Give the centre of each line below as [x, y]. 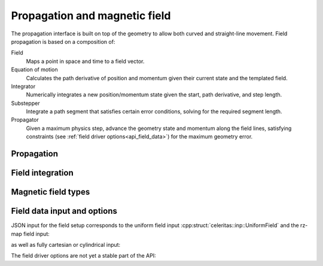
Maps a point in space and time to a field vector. [85, 61]
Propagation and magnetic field [91, 16]
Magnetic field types [51, 192]
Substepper [25, 103]
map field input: [31, 234]
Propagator [25, 120]
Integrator [23, 86]
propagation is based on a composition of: [63, 41]
